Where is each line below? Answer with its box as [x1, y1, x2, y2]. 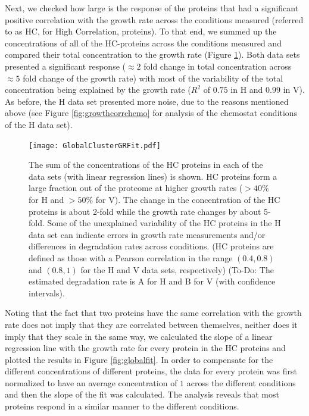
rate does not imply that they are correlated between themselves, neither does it [5, 318, 298, 330]
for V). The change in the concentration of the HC [95, 193, 280, 205]
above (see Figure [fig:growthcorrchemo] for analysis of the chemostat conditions [5, 107, 298, 119]
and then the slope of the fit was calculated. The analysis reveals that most [5, 388, 279, 401]
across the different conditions [186, 376, 296, 389]
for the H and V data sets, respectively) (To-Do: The [80, 263, 274, 276]
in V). [283, 83, 305, 96]
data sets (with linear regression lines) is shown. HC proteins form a [29, 170, 277, 182]
